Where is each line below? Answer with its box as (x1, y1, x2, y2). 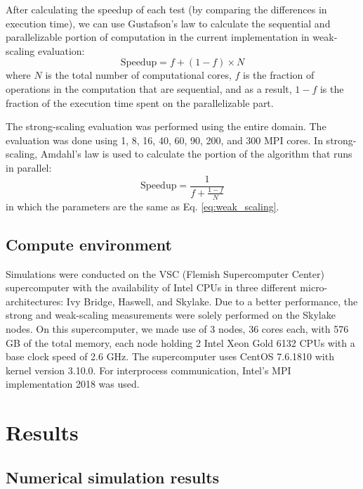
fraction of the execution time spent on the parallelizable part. (6, 95, 274, 110)
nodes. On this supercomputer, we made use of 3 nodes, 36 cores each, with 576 (6, 321, 349, 336)
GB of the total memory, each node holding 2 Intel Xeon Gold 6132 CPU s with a (6, 335, 355, 350)
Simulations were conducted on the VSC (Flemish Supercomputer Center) (6, 266, 324, 281)
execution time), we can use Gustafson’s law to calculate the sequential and (6, 15, 331, 30)
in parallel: (6, 160, 52, 174)
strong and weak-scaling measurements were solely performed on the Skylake (6, 307, 336, 322)
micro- (300, 280, 328, 295)
